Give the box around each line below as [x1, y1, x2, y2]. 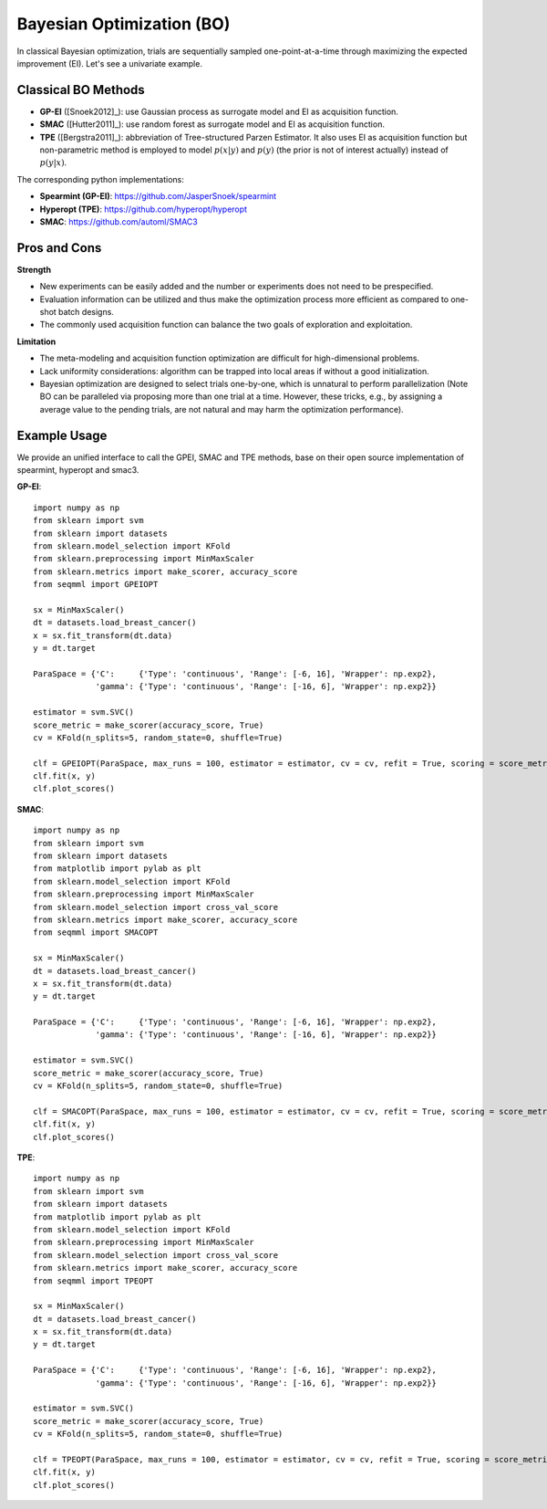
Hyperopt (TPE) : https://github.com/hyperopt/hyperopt [39, 204, 248, 215]
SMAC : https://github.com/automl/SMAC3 [39, 215, 198, 227]
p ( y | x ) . [39, 157, 67, 168]
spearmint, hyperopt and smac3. [16, 465, 139, 476]
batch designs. [57, 307, 114, 318]
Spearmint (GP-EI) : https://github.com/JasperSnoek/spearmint [39, 191, 277, 202]
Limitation [16, 336, 57, 347]
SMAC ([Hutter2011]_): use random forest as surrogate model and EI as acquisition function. [39, 119, 385, 130]
